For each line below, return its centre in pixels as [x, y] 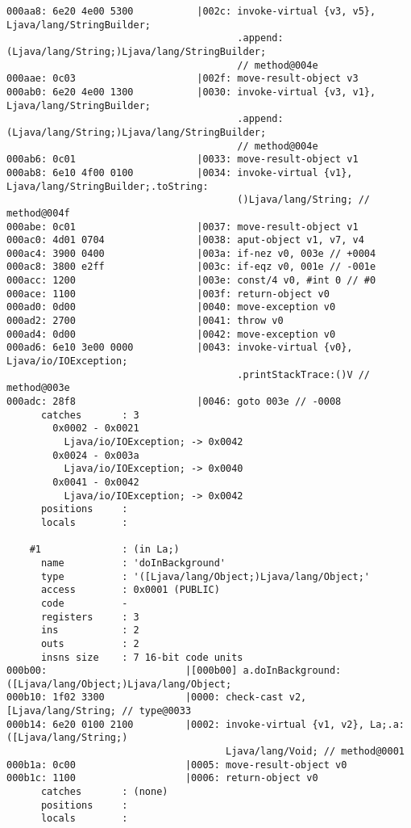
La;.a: [387, 724]
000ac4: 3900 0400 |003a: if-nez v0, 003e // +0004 [191, 253]
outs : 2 [90, 643]
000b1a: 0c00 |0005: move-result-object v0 [177, 765]
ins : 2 [90, 630]
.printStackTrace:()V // [304, 374]
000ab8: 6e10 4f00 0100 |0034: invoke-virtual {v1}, [180, 172]
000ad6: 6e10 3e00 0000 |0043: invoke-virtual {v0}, [180, 348]
